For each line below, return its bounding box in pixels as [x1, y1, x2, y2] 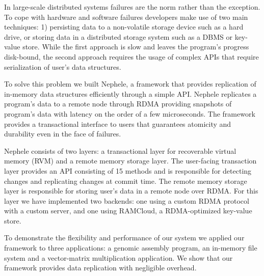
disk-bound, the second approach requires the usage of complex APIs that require [4, 51, 259, 62]
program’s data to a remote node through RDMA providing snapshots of [4, 98, 232, 109]
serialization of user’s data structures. [4, 61, 121, 72]
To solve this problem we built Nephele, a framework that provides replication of [4, 78, 256, 89]
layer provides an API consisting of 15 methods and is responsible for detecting [4, 165, 252, 176]
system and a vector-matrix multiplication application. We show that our [4, 252, 233, 263]
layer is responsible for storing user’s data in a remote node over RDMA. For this [4, 185, 258, 196]
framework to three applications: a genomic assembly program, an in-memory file [4, 242, 257, 253]
